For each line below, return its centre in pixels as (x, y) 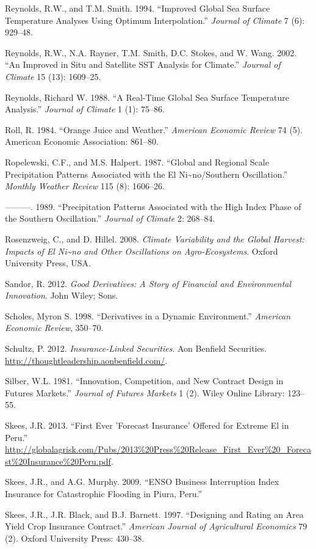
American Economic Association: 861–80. (82, 141)
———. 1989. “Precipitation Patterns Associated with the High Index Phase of (153, 206)
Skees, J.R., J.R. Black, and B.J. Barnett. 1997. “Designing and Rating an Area (154, 514)
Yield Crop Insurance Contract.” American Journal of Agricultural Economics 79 (156, 526)
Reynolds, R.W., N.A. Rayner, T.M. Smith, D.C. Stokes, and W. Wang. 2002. (151, 52)
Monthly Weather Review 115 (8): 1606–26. (85, 186)
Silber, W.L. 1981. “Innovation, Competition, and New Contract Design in (144, 381)
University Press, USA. (48, 263)
